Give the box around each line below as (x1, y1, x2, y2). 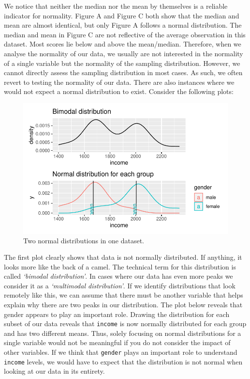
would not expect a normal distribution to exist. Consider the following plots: (4, 86, 234, 96)
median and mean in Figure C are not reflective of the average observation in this (4, 29, 246, 39)
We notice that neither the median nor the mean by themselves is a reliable (4, 1, 228, 11)
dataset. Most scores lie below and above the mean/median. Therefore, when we (4, 39, 241, 49)
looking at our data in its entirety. (4, 366, 105, 376)
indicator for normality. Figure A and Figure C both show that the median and (4, 10, 239, 20)
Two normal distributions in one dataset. (23, 236, 144, 246)
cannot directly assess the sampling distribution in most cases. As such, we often (4, 67, 243, 78)
